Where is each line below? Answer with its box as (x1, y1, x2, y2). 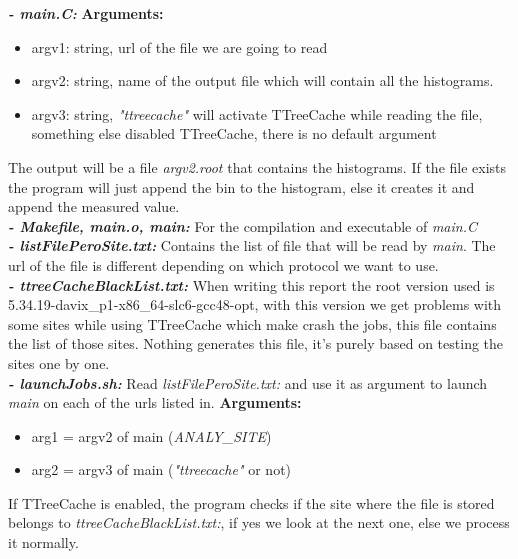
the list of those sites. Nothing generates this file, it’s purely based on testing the (8, 333, 504, 354)
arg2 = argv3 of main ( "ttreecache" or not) (31, 459, 292, 480)
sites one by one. (8, 352, 110, 373)
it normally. (8, 532, 79, 553)
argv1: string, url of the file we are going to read (31, 36, 328, 57)
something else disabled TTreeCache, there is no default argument (31, 123, 437, 144)
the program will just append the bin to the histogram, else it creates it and (8, 176, 475, 197)
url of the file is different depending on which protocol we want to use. (8, 254, 439, 275)
